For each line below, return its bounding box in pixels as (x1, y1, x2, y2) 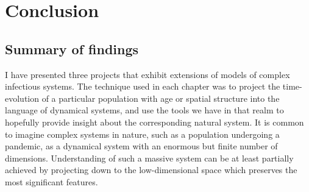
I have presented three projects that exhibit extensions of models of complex (5, 68, 290, 80)
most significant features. (5, 175, 98, 188)
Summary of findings (5, 39, 139, 58)
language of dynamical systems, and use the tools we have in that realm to (5, 104, 284, 116)
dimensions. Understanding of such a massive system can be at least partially (5, 151, 294, 164)
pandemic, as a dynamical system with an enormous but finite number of (5, 140, 278, 152)
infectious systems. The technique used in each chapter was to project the (5, 80, 280, 93)
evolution (5, 91, 40, 104)
